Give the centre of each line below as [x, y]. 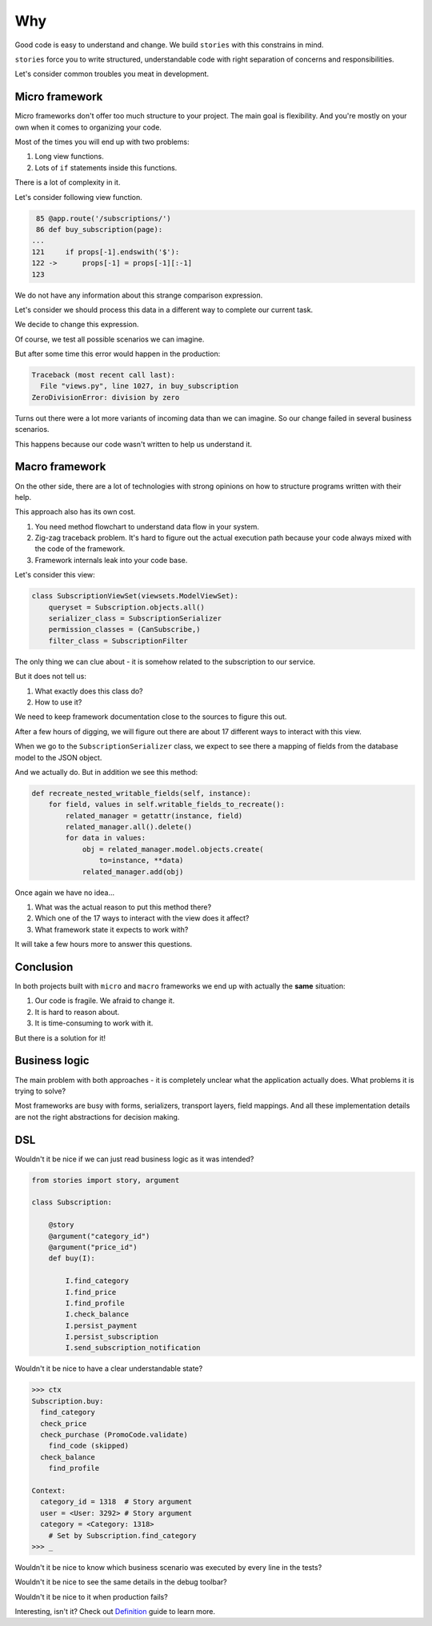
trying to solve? [40, 1091]
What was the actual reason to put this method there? [123, 907]
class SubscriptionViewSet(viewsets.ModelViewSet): [135, 596]
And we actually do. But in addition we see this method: [106, 772]
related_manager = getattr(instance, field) [154, 815]
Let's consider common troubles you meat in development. [112, 74]
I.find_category [97, 1281]
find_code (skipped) [89, 1446]
